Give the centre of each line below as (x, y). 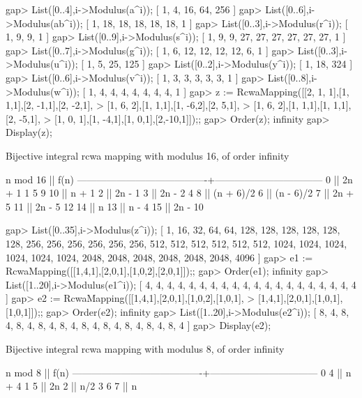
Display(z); (29, 132)
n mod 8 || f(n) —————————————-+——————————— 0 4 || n (179, 372)
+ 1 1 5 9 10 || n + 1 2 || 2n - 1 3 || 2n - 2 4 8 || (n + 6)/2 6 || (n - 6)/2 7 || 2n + (180, 193)
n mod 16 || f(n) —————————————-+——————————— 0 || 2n (179, 179)
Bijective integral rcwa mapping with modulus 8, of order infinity (145, 349)
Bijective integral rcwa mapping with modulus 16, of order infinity (148, 155)
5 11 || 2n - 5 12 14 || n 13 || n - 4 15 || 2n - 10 (105, 206)
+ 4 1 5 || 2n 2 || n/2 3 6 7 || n (71, 386)
